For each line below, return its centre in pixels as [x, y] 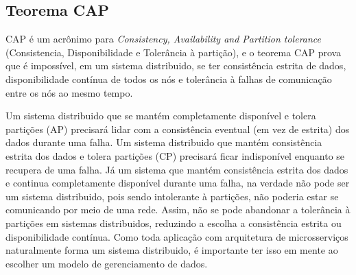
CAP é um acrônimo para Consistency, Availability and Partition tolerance [164, 39]
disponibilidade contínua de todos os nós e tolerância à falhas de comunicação [169, 79]
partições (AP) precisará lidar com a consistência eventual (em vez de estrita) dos [178, 129]
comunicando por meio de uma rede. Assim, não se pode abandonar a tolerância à [178, 210]
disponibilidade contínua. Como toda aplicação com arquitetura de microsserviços [177, 236]
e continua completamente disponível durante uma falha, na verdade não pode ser [178, 183]
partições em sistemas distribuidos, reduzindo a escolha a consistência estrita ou [174, 223]
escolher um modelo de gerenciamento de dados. [107, 263]
